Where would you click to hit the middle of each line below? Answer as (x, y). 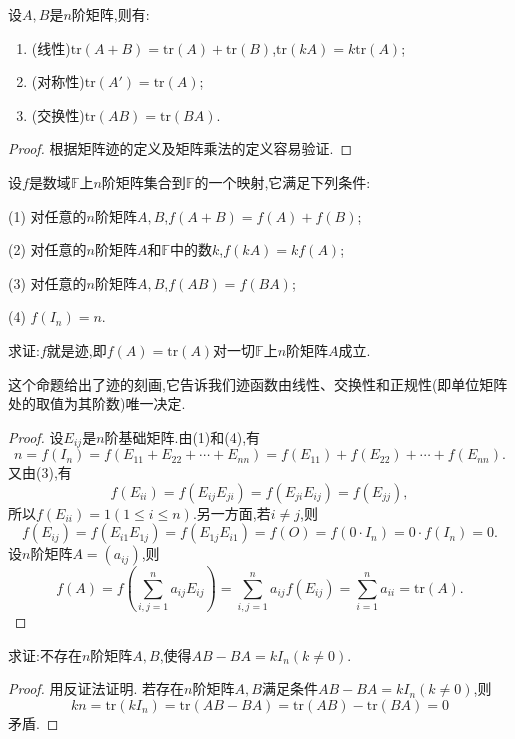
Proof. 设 (36, 436)
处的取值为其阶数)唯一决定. (97, 403)
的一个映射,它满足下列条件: (282, 181)
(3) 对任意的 (47, 282)
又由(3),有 (40, 472)
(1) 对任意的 (47, 215)
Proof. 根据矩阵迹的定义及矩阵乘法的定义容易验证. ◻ (180, 148)
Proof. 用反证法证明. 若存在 (96, 688)
